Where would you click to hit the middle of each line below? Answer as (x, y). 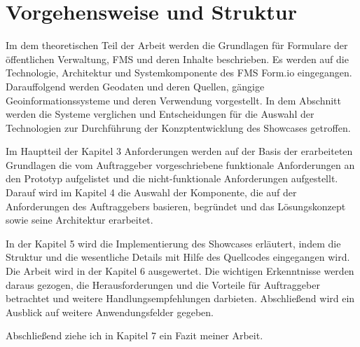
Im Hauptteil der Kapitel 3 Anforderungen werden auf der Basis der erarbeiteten (179, 151)
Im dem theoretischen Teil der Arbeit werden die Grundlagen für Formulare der (177, 45)
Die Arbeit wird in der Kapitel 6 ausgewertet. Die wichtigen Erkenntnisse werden (180, 271)
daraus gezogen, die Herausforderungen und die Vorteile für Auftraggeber (163, 284)
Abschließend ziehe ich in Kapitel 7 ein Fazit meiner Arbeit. (134, 335)
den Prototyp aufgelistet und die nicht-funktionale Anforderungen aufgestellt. (172, 178)
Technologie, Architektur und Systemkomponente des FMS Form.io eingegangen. (179, 73)
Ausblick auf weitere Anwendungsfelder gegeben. (110, 312)
